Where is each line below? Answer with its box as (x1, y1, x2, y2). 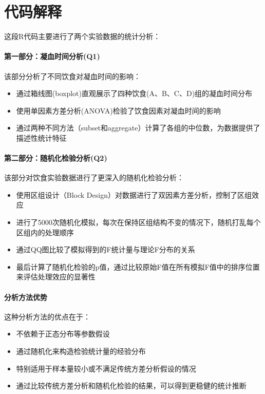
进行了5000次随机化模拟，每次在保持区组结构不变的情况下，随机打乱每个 (16, 217, 261, 228)
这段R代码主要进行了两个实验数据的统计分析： (4, 31, 161, 42)
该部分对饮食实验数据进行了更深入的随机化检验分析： (4, 172, 184, 183)
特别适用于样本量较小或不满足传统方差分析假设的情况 (16, 363, 196, 373)
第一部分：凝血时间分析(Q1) (4, 51, 100, 62)
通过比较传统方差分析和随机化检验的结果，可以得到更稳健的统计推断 (16, 380, 247, 391)
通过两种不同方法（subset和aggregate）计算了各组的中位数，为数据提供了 (16, 122, 260, 133)
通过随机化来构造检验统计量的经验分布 (16, 346, 146, 357)
